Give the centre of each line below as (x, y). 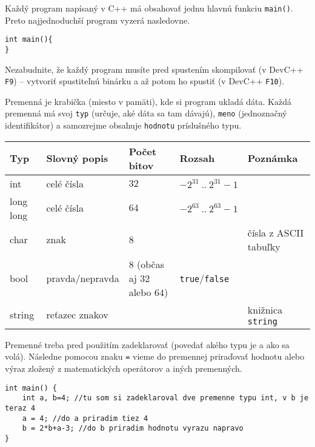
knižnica (265, 309)
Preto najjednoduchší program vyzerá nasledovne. (98, 20)
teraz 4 (20, 408)
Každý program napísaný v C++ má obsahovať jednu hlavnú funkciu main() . (149, 8)
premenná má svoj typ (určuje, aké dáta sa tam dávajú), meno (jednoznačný (146, 113)
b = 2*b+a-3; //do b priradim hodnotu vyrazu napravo (133, 429)
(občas (150, 264)
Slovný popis (77, 158)
